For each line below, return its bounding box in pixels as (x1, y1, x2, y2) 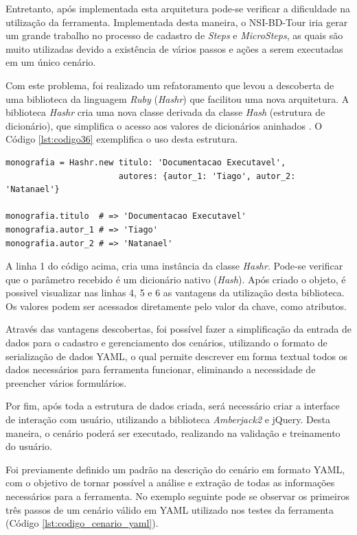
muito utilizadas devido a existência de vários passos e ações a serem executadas (5, 41, 343, 56)
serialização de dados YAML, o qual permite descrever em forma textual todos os (5, 348, 348, 363)
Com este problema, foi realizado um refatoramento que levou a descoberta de (5, 78, 334, 92)
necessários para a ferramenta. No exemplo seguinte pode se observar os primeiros (5, 489, 349, 503)
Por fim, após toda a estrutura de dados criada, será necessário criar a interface (5, 399, 340, 413)
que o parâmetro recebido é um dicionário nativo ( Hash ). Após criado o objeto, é (5, 272, 346, 286)
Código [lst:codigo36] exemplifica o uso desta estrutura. (5, 132, 238, 146)
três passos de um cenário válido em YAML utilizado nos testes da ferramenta (5, 502, 334, 516)
